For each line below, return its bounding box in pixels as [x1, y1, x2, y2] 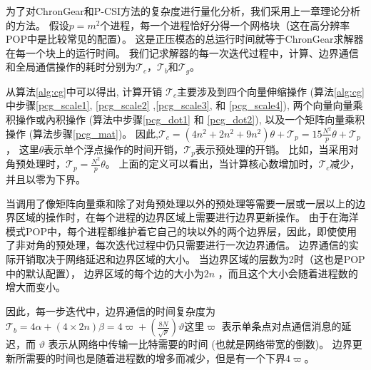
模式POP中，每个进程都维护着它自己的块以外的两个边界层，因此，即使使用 [6, 223, 357, 238]
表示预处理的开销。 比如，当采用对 [195, 141, 359, 156]
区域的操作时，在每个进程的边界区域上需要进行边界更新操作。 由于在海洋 [15, 210, 359, 225]
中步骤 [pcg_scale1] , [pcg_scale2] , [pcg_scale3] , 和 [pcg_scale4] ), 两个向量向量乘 [6, 98, 363, 113]
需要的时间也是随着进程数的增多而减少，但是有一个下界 [25, 350, 285, 365]
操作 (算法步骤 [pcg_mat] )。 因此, [6, 125, 158, 140]
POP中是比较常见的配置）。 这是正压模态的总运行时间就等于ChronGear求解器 [6, 31, 364, 46]
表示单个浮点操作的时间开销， [44, 141, 184, 156]
